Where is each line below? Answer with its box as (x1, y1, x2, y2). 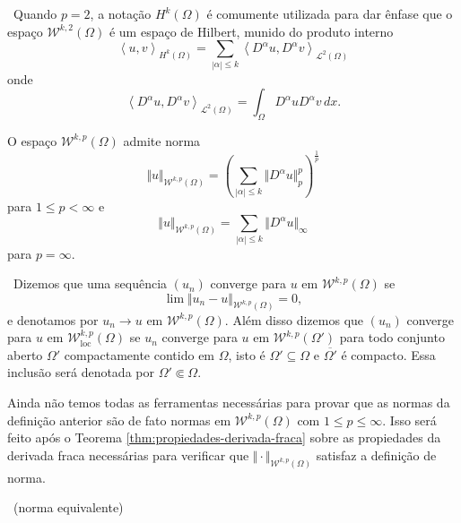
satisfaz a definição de (316, 445, 437, 464)
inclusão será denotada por (7, 363, 154, 382)
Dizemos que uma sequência (13, 274, 168, 293)
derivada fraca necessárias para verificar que (7, 445, 249, 464)
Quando (13, 4, 57, 22)
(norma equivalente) (13, 498, 124, 517)
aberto (7, 345, 43, 364)
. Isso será (382, 410, 437, 429)
